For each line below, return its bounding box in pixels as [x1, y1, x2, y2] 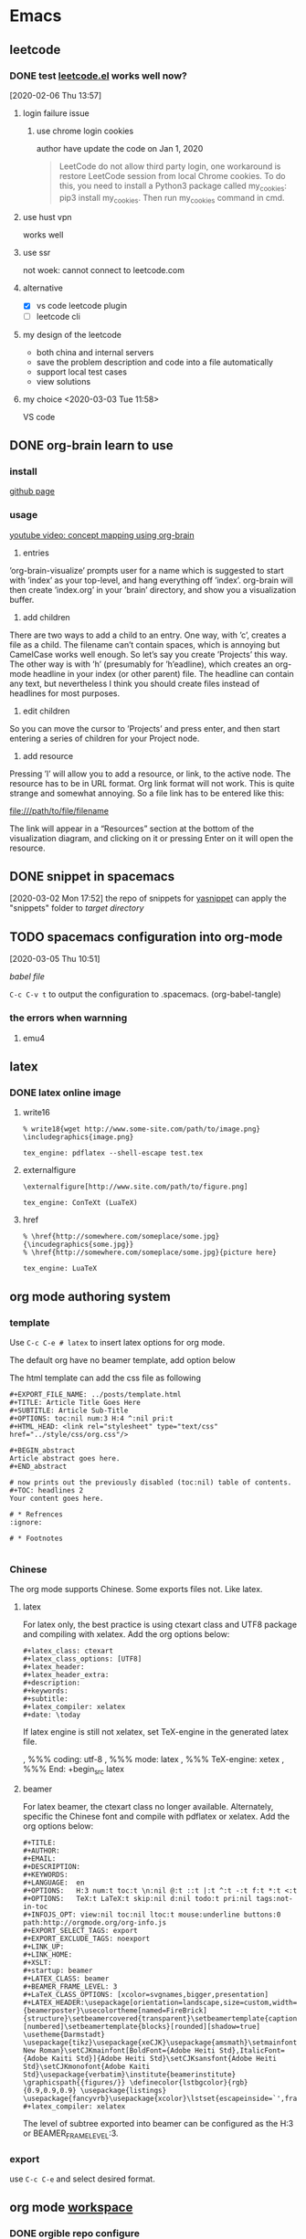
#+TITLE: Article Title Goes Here [9, 1398, 142, 1407]
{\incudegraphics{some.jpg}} [22, 1240, 134, 1250]
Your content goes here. [9, 1494, 104, 1503]
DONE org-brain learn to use [9, 438, 174, 453]
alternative [22, 282, 64, 293]
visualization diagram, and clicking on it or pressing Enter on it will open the [9, 832, 294, 843]
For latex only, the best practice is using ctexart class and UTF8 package [22, 1619, 298, 1631]
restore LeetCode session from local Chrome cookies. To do [58, 170, 286, 181]
